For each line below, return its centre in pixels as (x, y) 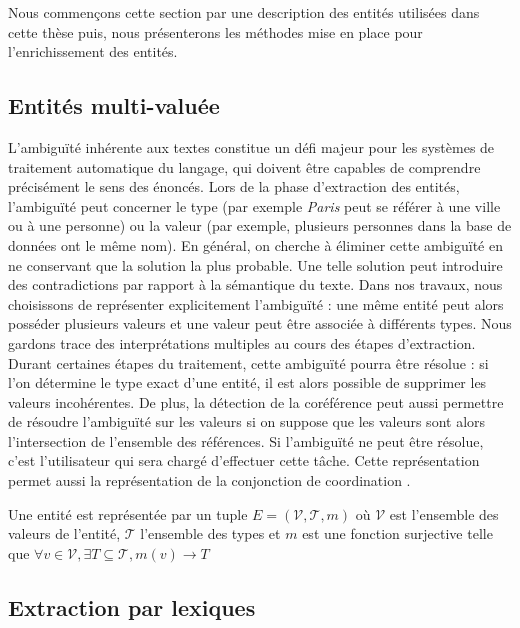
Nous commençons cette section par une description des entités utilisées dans (244, 12)
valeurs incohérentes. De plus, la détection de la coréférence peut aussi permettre (256, 401)
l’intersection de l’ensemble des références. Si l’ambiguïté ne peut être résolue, (246, 440)
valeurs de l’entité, (64, 533)
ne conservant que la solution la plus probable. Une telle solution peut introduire (255, 264)
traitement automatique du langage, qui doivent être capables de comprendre (244, 166)
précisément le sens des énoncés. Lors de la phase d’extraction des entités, (234, 186)
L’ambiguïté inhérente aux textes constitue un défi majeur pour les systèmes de (251, 146)
